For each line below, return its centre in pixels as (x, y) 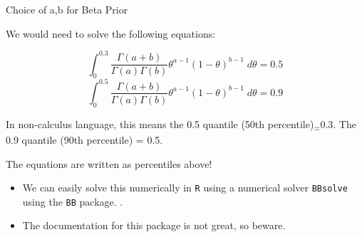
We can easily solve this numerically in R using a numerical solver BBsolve (185, 188)
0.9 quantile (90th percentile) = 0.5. (84, 139)
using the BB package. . (73, 201)
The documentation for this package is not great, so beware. (154, 225)
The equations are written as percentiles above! (109, 163)
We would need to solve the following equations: (111, 33)
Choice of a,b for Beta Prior (67, 9)
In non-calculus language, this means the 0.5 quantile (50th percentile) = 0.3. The (181, 125)
